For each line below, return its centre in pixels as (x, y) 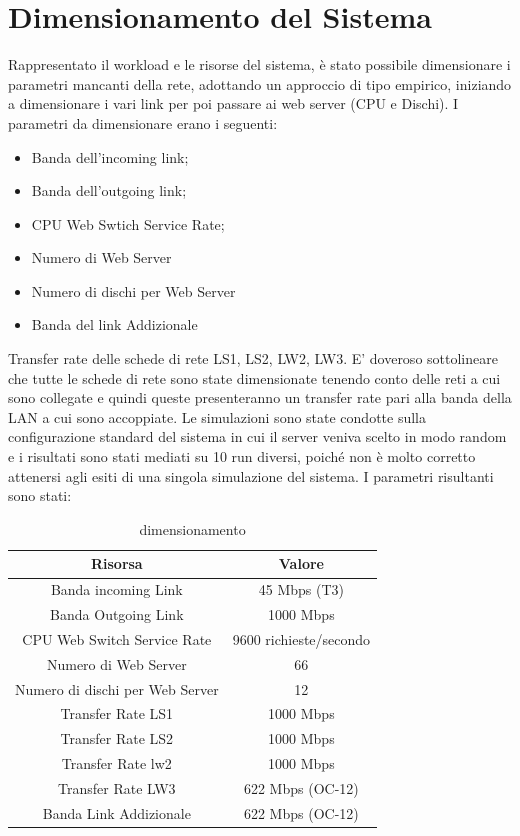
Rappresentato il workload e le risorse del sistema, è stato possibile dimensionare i (259, 64)
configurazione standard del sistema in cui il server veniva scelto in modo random (257, 436)
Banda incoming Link (116, 589)
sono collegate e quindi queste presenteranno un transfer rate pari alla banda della (260, 397)
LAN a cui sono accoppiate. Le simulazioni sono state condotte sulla (217, 416)
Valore (301, 563)
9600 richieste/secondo (301, 638)
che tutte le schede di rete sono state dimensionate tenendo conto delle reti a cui (254, 377)
